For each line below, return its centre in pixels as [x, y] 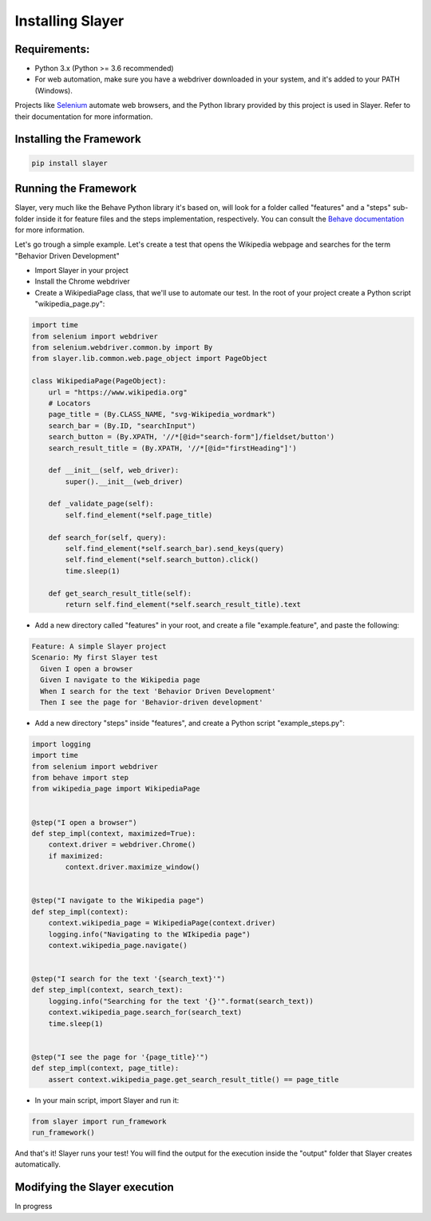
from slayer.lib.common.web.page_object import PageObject [149, 359]
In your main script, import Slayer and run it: [107, 1100]
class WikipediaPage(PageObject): [99, 381]
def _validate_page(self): [101, 504]
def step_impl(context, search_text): [107, 990]
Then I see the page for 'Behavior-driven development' [152, 702]
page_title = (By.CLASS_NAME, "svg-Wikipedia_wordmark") [162, 414]
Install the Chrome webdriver [83, 281]
